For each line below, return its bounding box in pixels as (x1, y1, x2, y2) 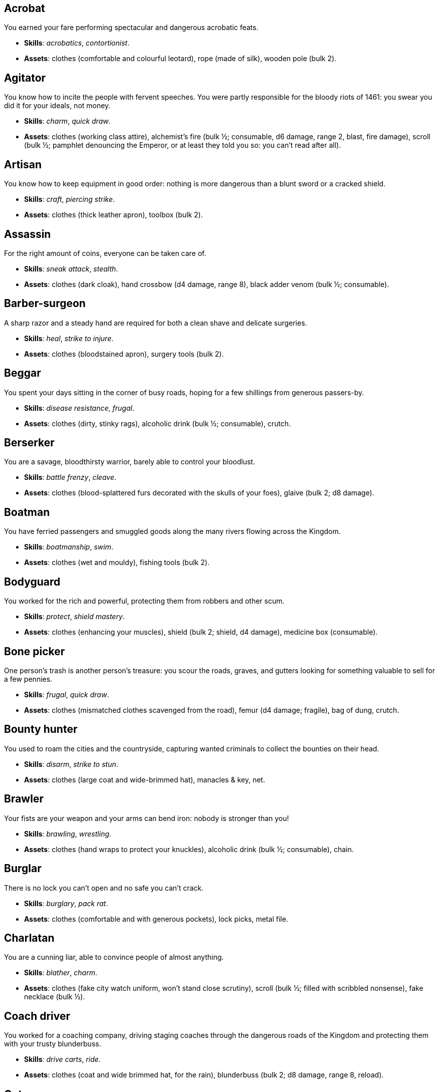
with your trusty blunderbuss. (4, 1039, 101, 1048)
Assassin (4, 227, 51, 240)
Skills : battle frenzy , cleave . (24, 473, 116, 482)
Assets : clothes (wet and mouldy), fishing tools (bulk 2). (24, 558, 209, 567)
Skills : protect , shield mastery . (24, 612, 125, 621)
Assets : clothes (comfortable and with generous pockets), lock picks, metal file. (24, 914, 288, 923)
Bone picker (4, 645, 65, 658)
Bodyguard (4, 575, 61, 588)
